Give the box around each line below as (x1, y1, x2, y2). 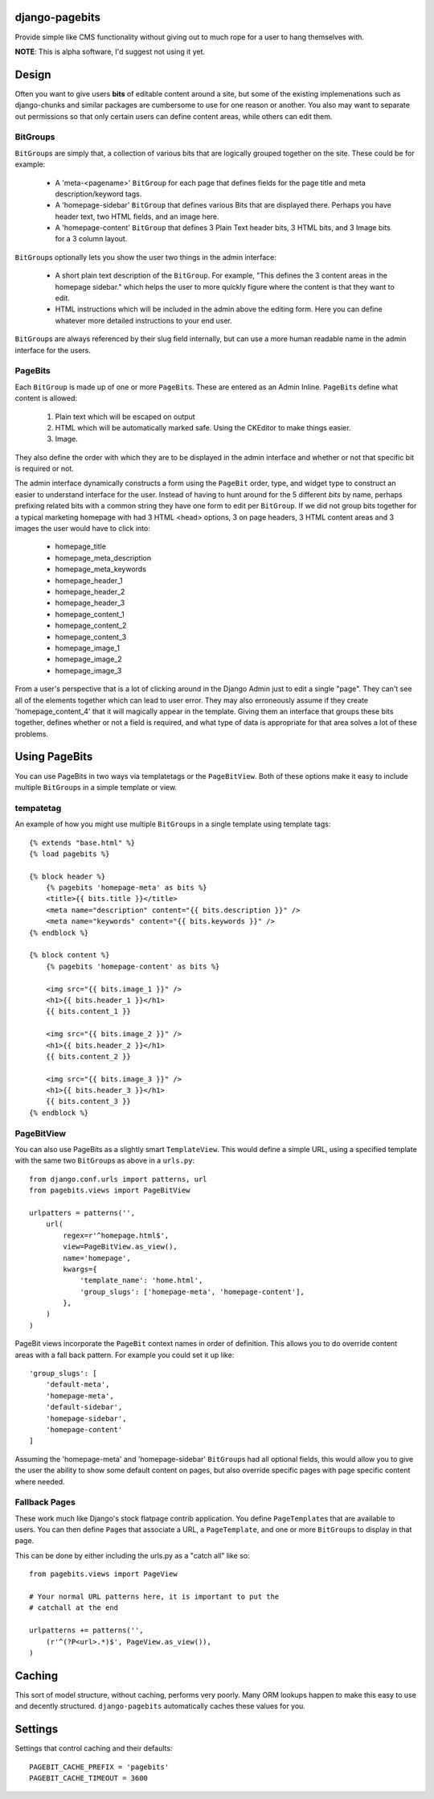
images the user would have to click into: (14, 524, 150, 533)
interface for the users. (14, 345, 92, 355)
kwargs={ (63, 1264, 97, 1274)
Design (14, 68, 51, 81)
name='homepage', (63, 1254, 132, 1262)
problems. (14, 729, 48, 739)
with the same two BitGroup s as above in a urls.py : (14, 1155, 195, 1166)
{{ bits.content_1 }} (45, 1007, 132, 1016)
